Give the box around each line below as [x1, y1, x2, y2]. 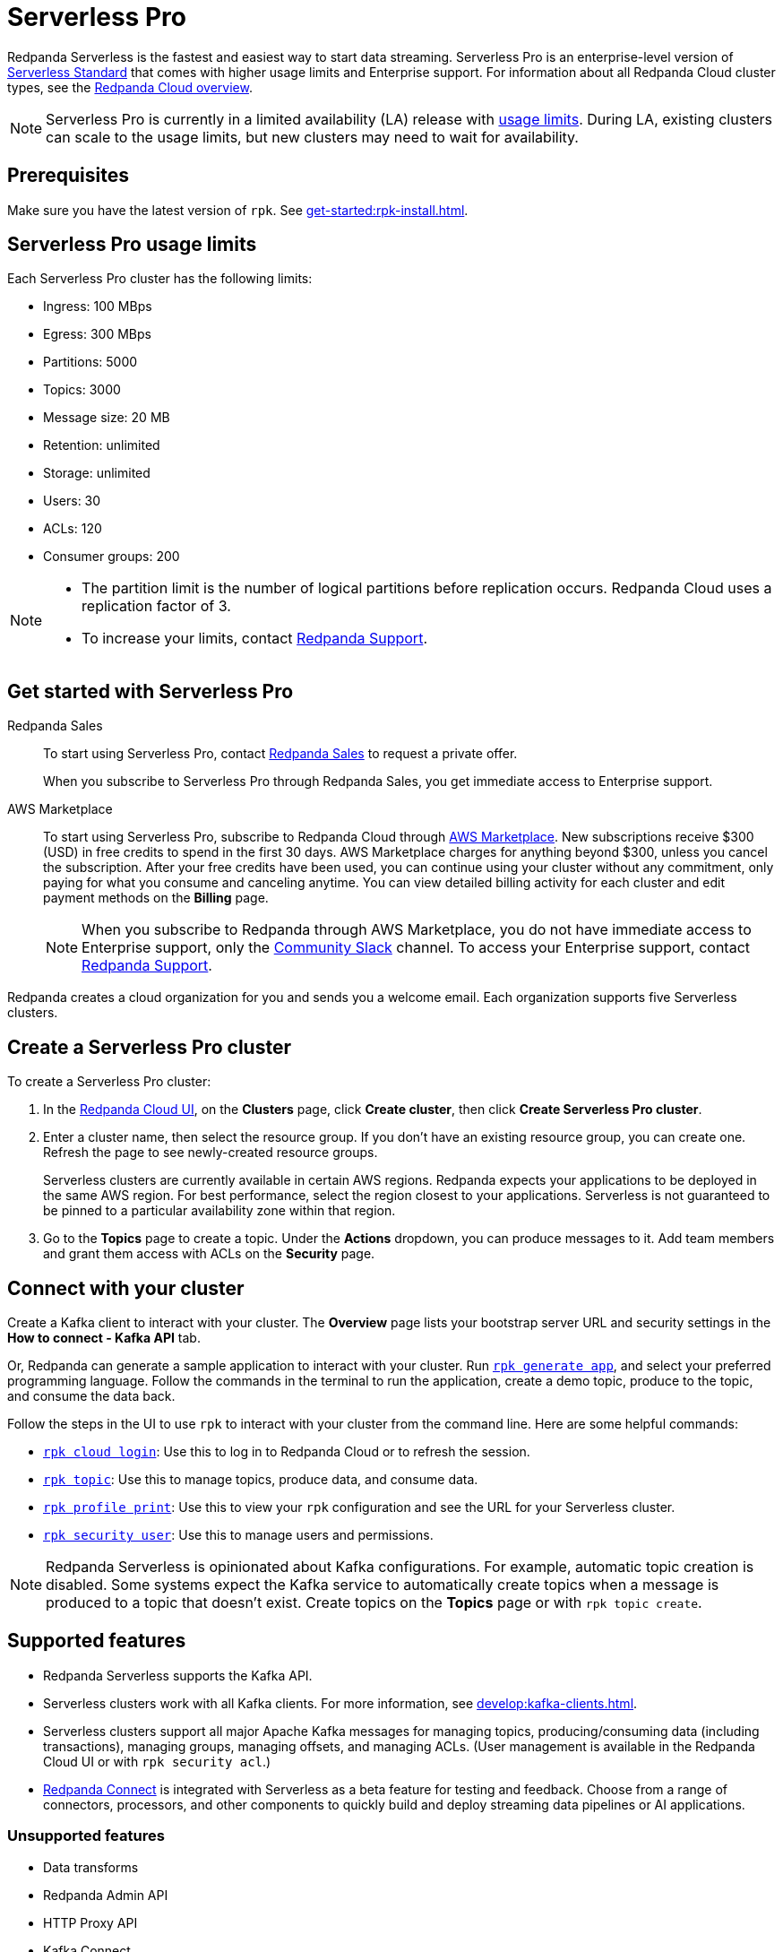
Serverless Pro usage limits [7, 233, 257, 256]
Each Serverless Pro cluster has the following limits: [7, 271, 313, 287]
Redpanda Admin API [43, 1887, 168, 1903]
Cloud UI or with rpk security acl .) [43, 1753, 271, 1769]
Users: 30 [43, 493, 101, 509]
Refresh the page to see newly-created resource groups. [43, 1144, 378, 1161]
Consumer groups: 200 [43, 548, 180, 565]
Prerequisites [7, 164, 129, 187]
